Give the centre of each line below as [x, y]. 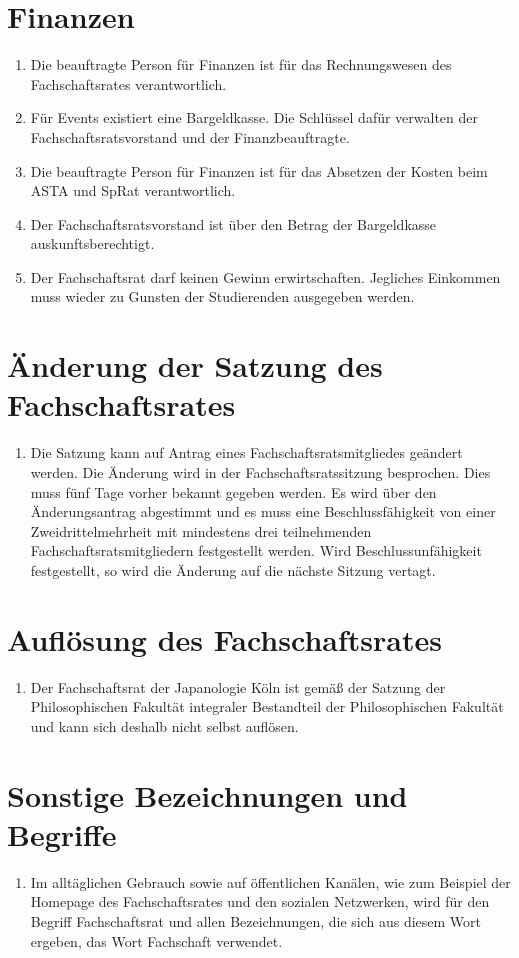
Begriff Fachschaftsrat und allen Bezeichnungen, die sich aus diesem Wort [256, 920]
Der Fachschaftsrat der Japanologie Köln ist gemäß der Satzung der [238, 686]
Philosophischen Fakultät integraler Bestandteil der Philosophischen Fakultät [267, 706]
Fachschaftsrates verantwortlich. [128, 83]
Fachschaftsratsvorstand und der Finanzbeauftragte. [190, 136]
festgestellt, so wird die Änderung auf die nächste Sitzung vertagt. [233, 569]
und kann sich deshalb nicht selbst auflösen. [164, 725]
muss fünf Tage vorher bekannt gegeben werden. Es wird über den [233, 491]
